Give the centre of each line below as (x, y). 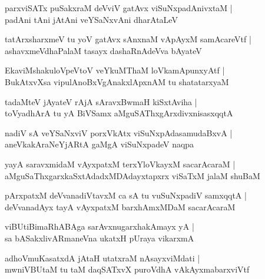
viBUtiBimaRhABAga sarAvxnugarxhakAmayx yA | (100, 226)
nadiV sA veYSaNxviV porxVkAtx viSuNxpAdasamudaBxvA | (119, 132)
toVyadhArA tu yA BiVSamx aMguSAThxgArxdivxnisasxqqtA (119, 113)
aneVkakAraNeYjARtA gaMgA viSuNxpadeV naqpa (100, 144)
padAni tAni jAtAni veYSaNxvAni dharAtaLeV (91, 19)
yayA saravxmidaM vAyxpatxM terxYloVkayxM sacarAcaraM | (120, 164)
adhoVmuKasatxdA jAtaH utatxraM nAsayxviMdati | (102, 258)
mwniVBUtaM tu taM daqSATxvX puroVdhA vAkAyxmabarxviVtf (127, 269)
